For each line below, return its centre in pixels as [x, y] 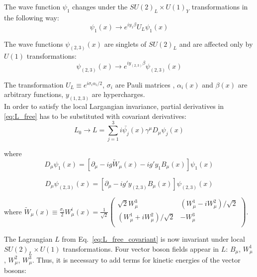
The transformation [34, 84]
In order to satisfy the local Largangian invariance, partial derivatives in [114, 106]
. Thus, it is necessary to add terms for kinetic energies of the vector [136, 259]
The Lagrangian [28, 239]
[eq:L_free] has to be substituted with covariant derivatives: [95, 116]
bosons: [15, 270]
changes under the [100, 6]
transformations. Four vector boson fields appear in [141, 248]
